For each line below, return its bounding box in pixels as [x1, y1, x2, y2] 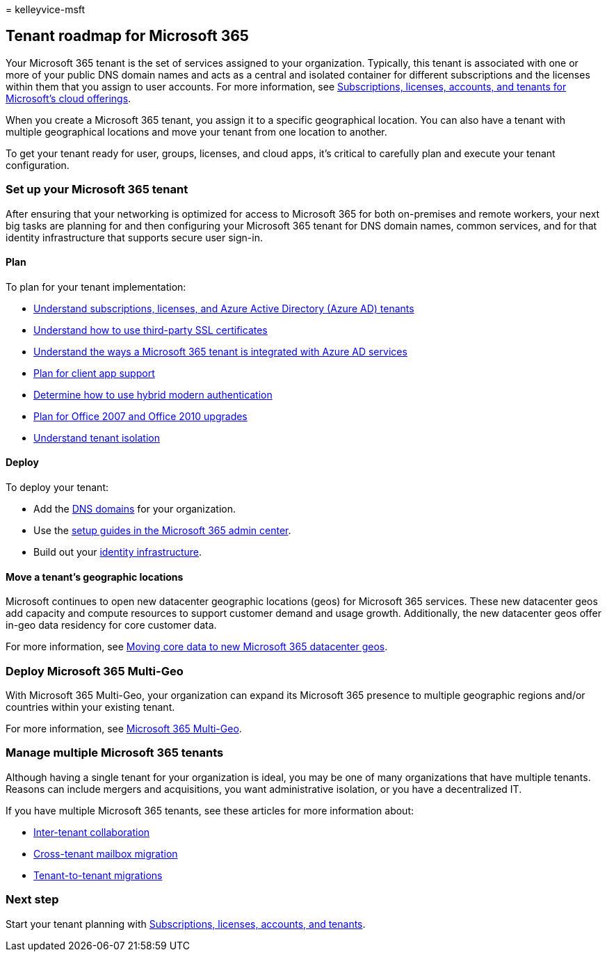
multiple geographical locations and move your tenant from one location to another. [6, 125, 387, 138]
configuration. [6, 159, 70, 171]
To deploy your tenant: [6, 481, 108, 494]
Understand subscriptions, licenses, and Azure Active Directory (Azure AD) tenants [33, 302, 414, 314]
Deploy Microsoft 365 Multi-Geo [6, 664, 184, 678]
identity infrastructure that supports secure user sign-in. [6, 231, 263, 243]
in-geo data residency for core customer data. [6, 619, 217, 632]
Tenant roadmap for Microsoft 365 [6, 27, 249, 45]
